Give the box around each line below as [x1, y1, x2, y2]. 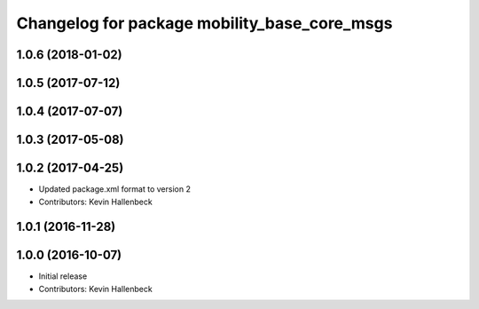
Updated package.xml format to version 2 [38, 184, 191, 194]
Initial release [38, 271, 88, 281]
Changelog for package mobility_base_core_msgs [16, 13, 393, 33]
